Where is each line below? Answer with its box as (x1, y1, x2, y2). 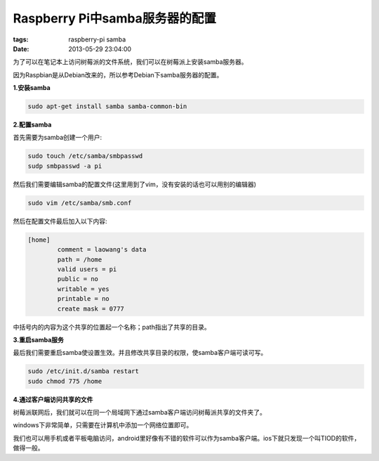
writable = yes (57, 285, 110, 293)
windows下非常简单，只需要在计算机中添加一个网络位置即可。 (13, 421, 193, 429)
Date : (13, 44, 29, 53)
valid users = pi (57, 265, 117, 273)
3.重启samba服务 (13, 335, 65, 344)
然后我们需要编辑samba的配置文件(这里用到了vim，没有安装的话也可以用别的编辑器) (13, 180, 256, 188)
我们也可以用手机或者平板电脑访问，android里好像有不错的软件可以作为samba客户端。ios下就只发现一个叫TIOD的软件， (13, 434, 361, 442)
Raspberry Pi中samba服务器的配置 (13, 11, 217, 26)
